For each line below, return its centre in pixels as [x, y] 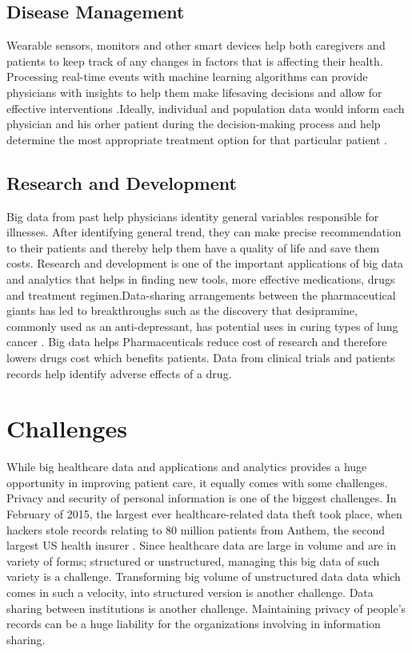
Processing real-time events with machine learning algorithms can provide [187, 77]
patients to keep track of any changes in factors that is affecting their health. [195, 60]
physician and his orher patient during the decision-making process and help [194, 124]
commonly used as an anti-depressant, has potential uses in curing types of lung [202, 326]
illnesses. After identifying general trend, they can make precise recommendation [204, 232]
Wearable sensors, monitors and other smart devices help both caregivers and [196, 45]
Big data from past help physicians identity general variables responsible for [193, 216]
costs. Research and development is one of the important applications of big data [205, 263]
